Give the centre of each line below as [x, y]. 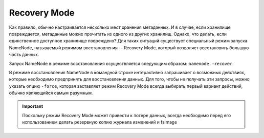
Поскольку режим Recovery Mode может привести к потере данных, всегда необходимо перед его [127, 115]
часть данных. [24, 55]
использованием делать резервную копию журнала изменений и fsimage [99, 122]
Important [33, 106]
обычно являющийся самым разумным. [51, 93]
